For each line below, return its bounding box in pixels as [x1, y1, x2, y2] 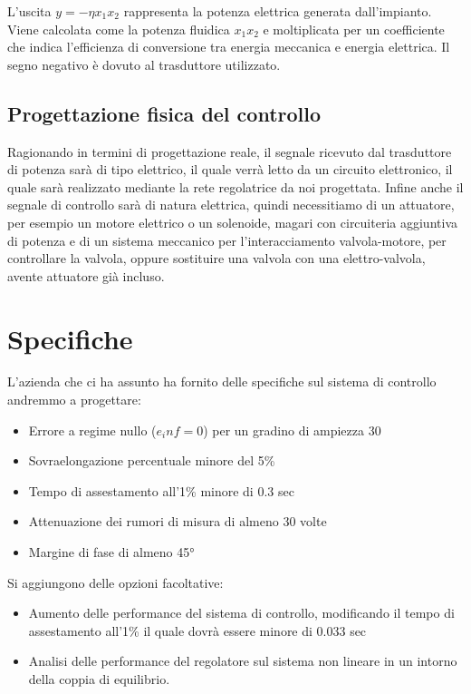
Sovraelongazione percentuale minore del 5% [28, 451, 275, 470]
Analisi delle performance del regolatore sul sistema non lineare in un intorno [28, 651, 457, 670]
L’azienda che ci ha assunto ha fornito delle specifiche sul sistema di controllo [7, 372, 437, 391]
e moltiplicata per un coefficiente [263, 19, 445, 38]
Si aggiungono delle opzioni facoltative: [7, 572, 224, 591]
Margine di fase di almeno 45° [28, 542, 195, 562]
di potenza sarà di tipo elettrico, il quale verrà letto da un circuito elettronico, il [7, 160, 453, 179]
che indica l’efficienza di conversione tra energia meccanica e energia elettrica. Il [7, 37, 450, 56]
